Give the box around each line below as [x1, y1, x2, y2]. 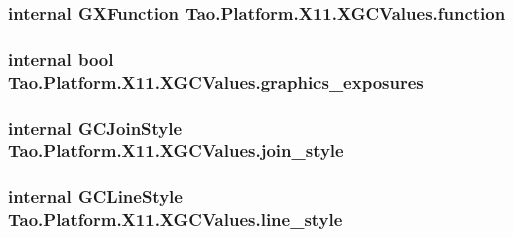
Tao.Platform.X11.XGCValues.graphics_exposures [8, 69, 424, 94]
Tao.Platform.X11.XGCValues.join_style [8, 138, 344, 163]
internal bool [8, 46, 114, 71]
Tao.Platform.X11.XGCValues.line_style [8, 207, 343, 232]
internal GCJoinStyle [8, 115, 183, 140]
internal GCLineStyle [8, 184, 183, 209]
